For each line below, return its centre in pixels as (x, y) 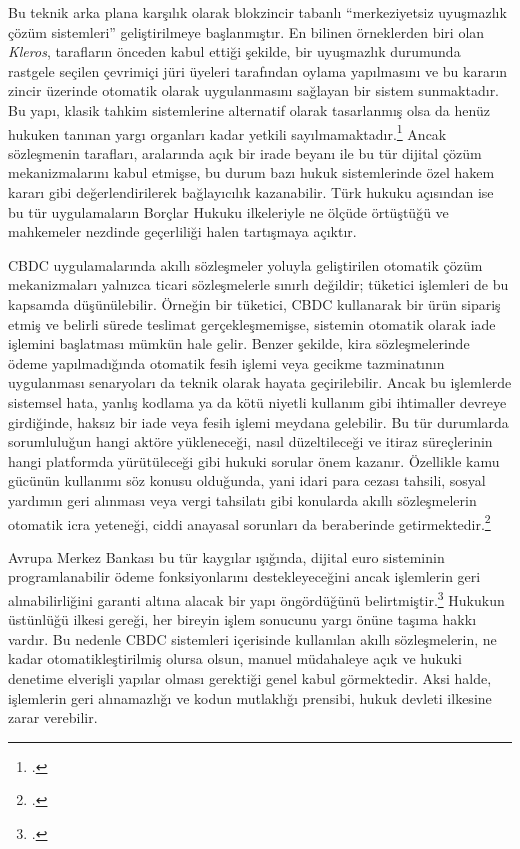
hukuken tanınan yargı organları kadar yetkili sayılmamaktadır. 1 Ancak (227, 132)
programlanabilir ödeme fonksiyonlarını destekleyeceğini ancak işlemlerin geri (244, 576)
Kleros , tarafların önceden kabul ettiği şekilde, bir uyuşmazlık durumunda (234, 51)
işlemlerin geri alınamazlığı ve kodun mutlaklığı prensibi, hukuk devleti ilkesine (250, 697)
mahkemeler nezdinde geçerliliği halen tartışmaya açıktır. (182, 231)
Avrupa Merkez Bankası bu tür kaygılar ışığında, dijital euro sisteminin (226, 556)
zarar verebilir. (53, 717)
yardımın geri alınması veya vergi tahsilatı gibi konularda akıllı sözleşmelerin (242, 499)
